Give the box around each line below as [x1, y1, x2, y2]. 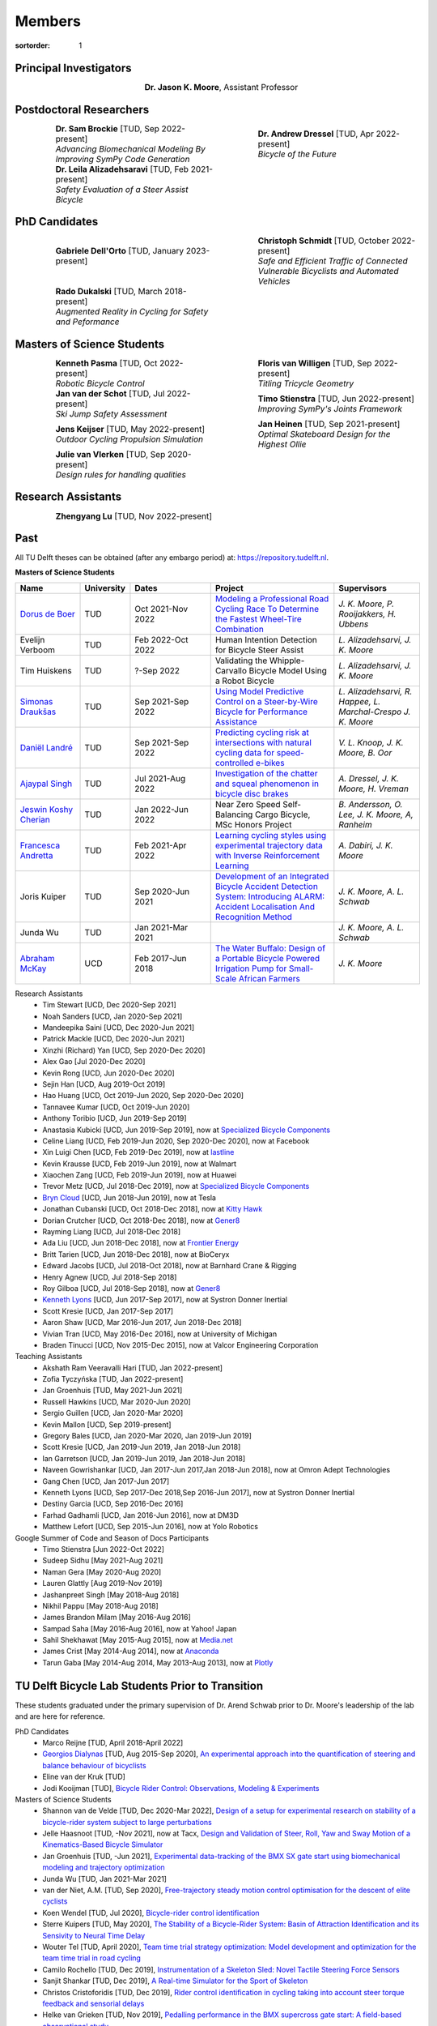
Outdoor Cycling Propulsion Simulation [55, 434, 204, 445]
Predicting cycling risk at [214, 726, 309, 737]
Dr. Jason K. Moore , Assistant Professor [144, 82, 299, 93]
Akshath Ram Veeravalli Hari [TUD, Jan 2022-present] [42, 1362, 223, 1373]
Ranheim [338, 819, 372, 830]
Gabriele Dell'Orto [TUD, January [55, 246, 185, 257]
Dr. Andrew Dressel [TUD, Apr [257, 128, 374, 139]
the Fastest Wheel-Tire [214, 613, 303, 624]
